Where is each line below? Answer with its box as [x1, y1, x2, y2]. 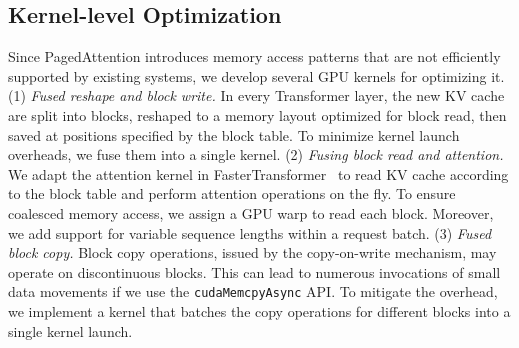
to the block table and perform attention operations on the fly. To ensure [8, 183, 456, 204]
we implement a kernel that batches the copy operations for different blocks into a [8, 300, 511, 321]
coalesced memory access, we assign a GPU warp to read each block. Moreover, [8, 202, 494, 223]
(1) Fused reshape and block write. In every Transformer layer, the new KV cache [8, 85, 505, 106]
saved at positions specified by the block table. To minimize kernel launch [8, 124, 460, 145]
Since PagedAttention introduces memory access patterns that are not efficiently [8, 46, 501, 67]
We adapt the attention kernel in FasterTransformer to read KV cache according [8, 163, 509, 184]
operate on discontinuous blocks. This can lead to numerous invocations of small [8, 261, 501, 282]
